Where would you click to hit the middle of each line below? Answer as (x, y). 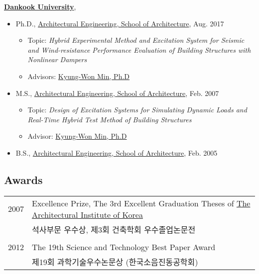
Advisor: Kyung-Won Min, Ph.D (77, 136)
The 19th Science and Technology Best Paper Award (124, 247)
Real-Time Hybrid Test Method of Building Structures (110, 119)
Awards (23, 179)
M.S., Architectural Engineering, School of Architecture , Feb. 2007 (117, 93)
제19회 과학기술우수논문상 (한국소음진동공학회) (115, 262)
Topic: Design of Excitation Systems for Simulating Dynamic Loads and (137, 110)
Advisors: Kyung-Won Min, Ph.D (79, 76)
